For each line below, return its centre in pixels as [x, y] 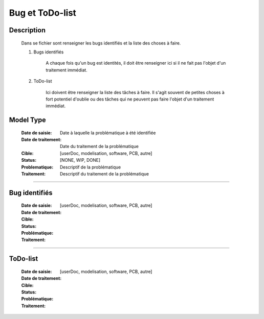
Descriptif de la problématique [90, 167]
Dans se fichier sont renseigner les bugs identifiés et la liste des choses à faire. [101, 43]
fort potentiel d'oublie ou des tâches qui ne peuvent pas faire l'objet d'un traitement [130, 99]
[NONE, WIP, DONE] [80, 160]
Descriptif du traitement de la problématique [104, 174]
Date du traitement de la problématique [99, 147]
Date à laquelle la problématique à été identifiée [108, 133]
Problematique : [37, 167]
